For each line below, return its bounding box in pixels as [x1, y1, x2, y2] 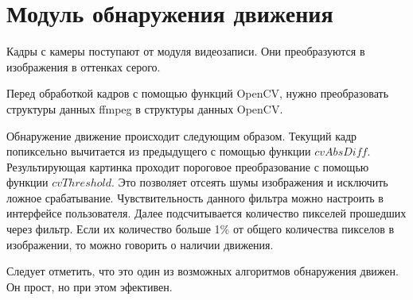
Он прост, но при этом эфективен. [6, 278, 173, 294]
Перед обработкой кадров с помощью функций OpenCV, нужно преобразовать [6, 85, 389, 102]
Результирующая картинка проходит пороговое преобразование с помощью [6, 158, 369, 175]
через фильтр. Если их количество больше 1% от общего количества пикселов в [6, 221, 395, 237]
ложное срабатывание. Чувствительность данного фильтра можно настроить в [6, 189, 384, 206]
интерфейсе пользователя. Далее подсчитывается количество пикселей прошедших [6, 205, 407, 221]
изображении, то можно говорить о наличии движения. [6, 236, 274, 252]
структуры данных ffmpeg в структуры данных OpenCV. [6, 100, 283, 117]
